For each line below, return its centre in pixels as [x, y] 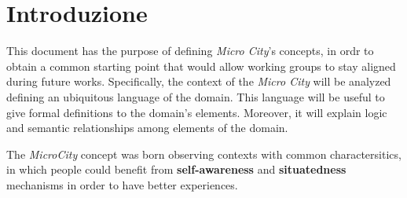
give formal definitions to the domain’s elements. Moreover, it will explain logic [197, 112]
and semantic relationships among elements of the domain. [147, 128]
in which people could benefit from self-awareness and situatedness [176, 169]
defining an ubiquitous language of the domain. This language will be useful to [196, 96]
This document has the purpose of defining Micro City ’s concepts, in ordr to [190, 51]
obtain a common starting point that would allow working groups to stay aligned [201, 66]
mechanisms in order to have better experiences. [122, 184]
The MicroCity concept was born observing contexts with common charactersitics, [204, 154]
